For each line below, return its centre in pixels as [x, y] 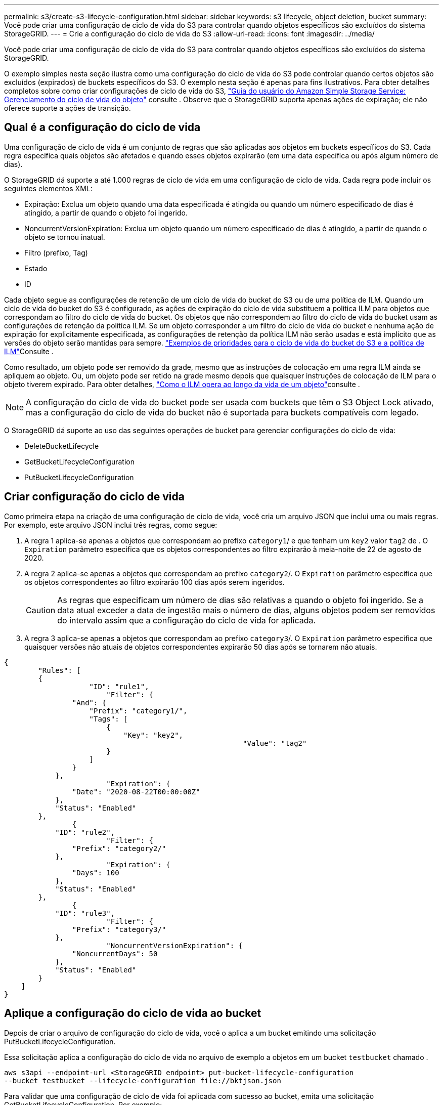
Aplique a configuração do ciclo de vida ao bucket [133, 1013]
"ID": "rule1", [119, 686]
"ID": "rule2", [85, 832]
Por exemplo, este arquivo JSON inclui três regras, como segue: [111, 525]
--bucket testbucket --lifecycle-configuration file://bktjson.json [143, 1080]
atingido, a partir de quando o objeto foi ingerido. [106, 212]
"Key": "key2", [153, 735]
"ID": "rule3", [85, 913]
